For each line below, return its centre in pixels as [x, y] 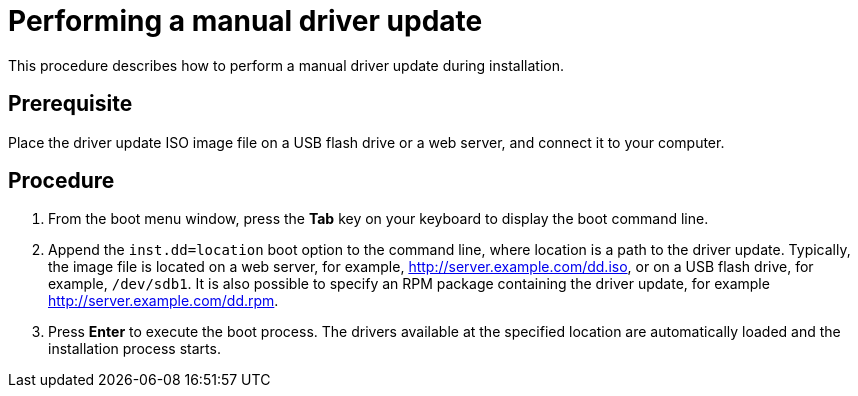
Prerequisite [70, 104]
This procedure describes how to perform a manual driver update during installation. [286, 65]
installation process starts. [134, 349]
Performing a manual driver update [245, 21]
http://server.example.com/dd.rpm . [163, 301]
